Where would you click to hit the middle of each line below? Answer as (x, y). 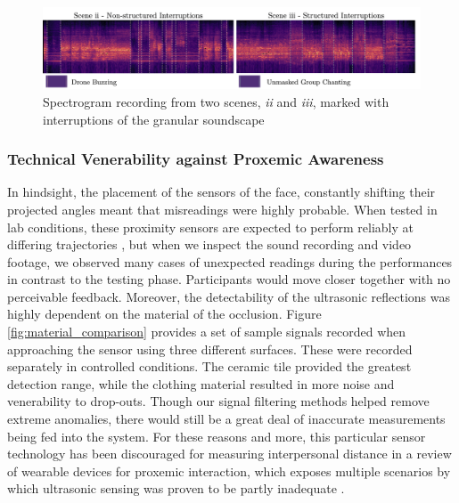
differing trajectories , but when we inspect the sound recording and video (209, 244)
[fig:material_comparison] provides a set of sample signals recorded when (207, 332)
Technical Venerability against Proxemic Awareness (196, 159)
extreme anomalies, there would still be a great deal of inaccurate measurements (226, 419)
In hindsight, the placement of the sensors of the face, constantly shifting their (221, 192)
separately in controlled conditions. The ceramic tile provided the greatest (209, 366)
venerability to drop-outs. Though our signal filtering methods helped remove (218, 401)
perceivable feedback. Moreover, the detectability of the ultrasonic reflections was (229, 296)
